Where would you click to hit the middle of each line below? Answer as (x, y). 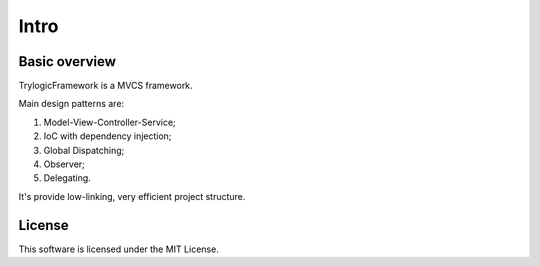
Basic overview (67, 61)
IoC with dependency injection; (107, 136)
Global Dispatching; (84, 150)
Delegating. (67, 178)
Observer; (64, 164)
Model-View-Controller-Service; (110, 122)
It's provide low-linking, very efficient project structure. (132, 196)
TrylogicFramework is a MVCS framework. (106, 86)
